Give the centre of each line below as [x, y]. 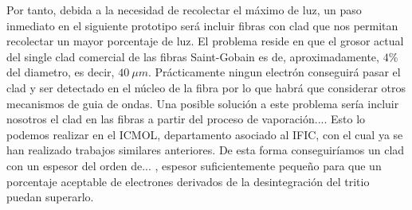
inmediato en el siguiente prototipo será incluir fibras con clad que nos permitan [202, 25]
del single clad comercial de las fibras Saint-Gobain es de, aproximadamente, [193, 56]
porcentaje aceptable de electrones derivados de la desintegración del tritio [188, 181]
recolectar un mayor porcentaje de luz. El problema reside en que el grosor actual [205, 41]
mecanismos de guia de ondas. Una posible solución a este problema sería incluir [203, 103]
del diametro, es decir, [61, 72]
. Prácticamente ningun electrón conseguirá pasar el [274, 72]
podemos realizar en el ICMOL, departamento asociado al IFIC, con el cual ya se [205, 134]
